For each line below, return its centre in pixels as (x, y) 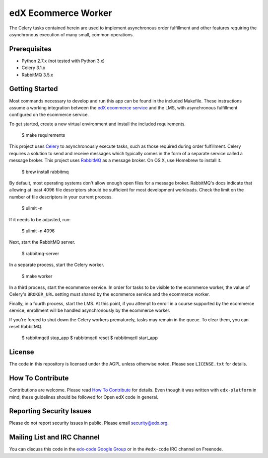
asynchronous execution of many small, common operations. (71, 34)
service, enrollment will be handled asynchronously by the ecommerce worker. (90, 310)
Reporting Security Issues (50, 411)
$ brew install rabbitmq (45, 172)
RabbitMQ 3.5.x (37, 75)
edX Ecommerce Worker (61, 13)
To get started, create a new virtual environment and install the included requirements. (98, 124)
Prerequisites (30, 49)
